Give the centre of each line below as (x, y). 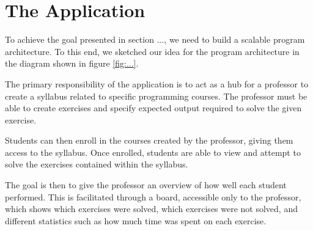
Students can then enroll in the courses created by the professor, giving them (149, 140)
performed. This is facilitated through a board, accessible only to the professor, (153, 196)
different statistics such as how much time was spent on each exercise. (136, 220)
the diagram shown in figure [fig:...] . (72, 63)
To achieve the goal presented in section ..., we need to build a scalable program (155, 39)
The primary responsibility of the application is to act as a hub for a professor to (157, 83)
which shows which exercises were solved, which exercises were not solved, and (151, 209)
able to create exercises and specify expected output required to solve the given (153, 108)
